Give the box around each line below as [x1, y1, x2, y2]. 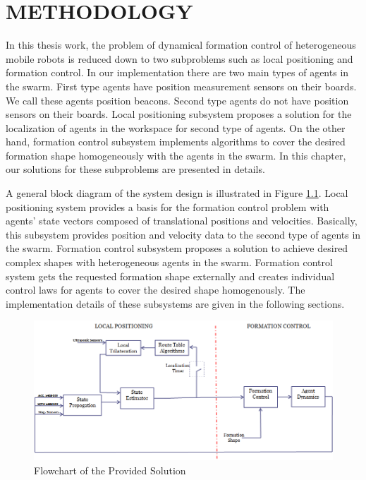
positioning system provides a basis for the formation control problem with [6, 199, 329, 214]
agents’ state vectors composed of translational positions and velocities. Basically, [6, 213, 358, 228]
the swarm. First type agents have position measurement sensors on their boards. [6, 78, 357, 93]
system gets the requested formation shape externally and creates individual [6, 268, 335, 283]
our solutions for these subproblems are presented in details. [6, 162, 265, 176]
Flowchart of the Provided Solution [34, 462, 186, 477]
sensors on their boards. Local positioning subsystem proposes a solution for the [6, 107, 352, 121]
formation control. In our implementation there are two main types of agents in [6, 65, 349, 80]
